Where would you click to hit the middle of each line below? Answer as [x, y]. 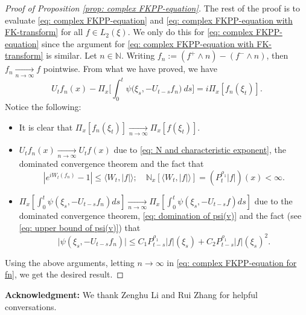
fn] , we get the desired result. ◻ [64, 274]
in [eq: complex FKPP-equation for [232, 262]
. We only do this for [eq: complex [190, 32]
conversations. [31, 306]
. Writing [138, 55]
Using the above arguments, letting [70, 262]
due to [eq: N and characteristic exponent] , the [200, 150]
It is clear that [46, 127]
